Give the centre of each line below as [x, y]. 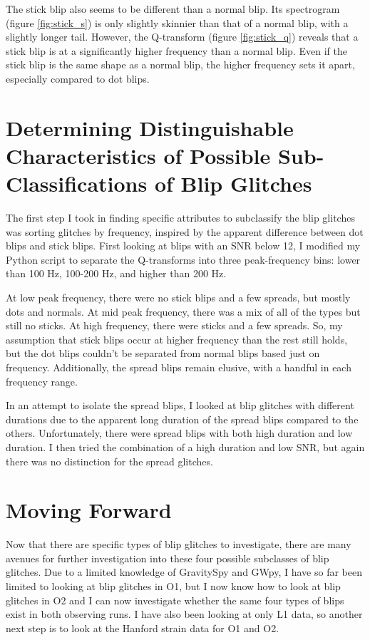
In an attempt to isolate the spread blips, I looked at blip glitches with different [180, 405]
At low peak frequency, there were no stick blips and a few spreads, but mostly [178, 298]
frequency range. [42, 381]
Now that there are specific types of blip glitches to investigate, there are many [179, 544]
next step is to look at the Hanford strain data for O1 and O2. [143, 628]
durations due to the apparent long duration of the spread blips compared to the [182, 419]
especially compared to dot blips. [78, 78]
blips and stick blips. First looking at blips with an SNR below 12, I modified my [183, 246]
